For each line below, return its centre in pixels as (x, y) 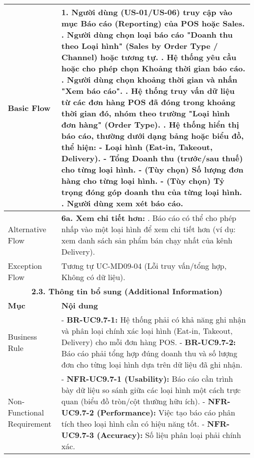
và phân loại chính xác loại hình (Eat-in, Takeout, (147, 331)
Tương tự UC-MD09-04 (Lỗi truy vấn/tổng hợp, (144, 266)
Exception (25, 266)
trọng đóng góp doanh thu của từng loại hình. (152, 192)
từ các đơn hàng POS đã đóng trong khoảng (148, 102)
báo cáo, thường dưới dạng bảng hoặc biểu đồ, (152, 136)
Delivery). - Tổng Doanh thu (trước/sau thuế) (152, 158)
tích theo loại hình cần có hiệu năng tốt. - (133, 424)
